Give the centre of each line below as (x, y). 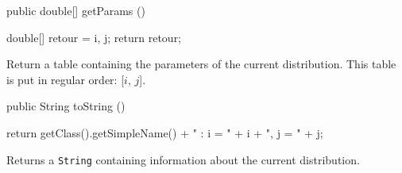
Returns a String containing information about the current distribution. (183, 159)
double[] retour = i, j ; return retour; (94, 37)
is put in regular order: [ (66, 79)
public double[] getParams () (76, 10)
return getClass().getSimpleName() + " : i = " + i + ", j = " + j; (165, 132)
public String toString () (66, 106)
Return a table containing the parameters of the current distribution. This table (201, 64)
